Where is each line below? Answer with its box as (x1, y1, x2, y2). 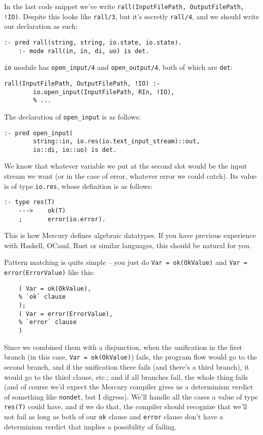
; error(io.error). (18, 215, 106, 223)
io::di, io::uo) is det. (33, 146, 117, 153)
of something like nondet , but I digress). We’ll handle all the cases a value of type (4, 391, 258, 402)
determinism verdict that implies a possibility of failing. (4, 421, 177, 431)
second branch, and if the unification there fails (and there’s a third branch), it (4, 361, 249, 372)
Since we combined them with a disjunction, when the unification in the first (4, 341, 242, 352)
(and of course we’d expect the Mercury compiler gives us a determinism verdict (4, 381, 253, 392)
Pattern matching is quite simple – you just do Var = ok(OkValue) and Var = (4, 257, 247, 267)
